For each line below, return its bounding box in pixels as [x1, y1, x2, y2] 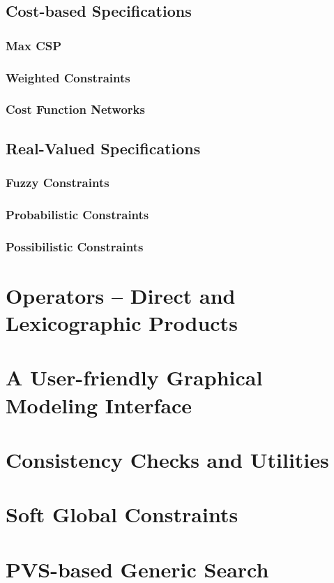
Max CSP [6, 36, 62, 54]
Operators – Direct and [6, 281, 236, 309]
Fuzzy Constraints [6, 174, 109, 191]
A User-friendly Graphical [6, 363, 263, 392]
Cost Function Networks [6, 101, 145, 118]
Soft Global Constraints [6, 500, 238, 529]
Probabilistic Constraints [6, 205, 149, 223]
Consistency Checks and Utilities [6, 445, 329, 473]
